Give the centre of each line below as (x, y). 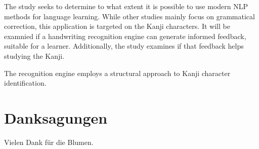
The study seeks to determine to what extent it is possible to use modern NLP (126, 6)
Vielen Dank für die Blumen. (49, 142)
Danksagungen (56, 117)
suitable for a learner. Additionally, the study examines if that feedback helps (124, 46)
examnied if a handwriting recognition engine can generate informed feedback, (125, 36)
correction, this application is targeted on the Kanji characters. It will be (117, 26)
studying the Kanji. (34, 55)
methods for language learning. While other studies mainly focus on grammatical (129, 16)
